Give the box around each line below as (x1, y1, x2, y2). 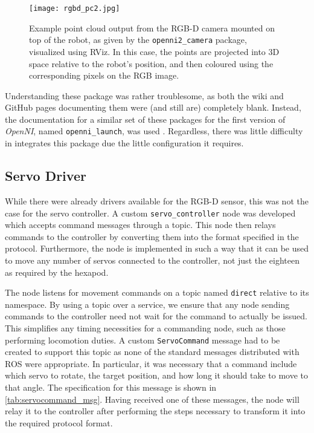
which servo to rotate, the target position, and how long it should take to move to (5, 369, 308, 382)
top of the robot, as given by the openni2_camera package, (29, 33, 247, 46)
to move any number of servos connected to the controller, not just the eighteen (5, 253, 300, 266)
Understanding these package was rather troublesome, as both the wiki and (5, 89, 284, 102)
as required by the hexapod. (5, 265, 109, 278)
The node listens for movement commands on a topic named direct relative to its (5, 286, 309, 299)
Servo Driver (5, 166, 86, 185)
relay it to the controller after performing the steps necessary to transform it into (5, 405, 306, 417)
